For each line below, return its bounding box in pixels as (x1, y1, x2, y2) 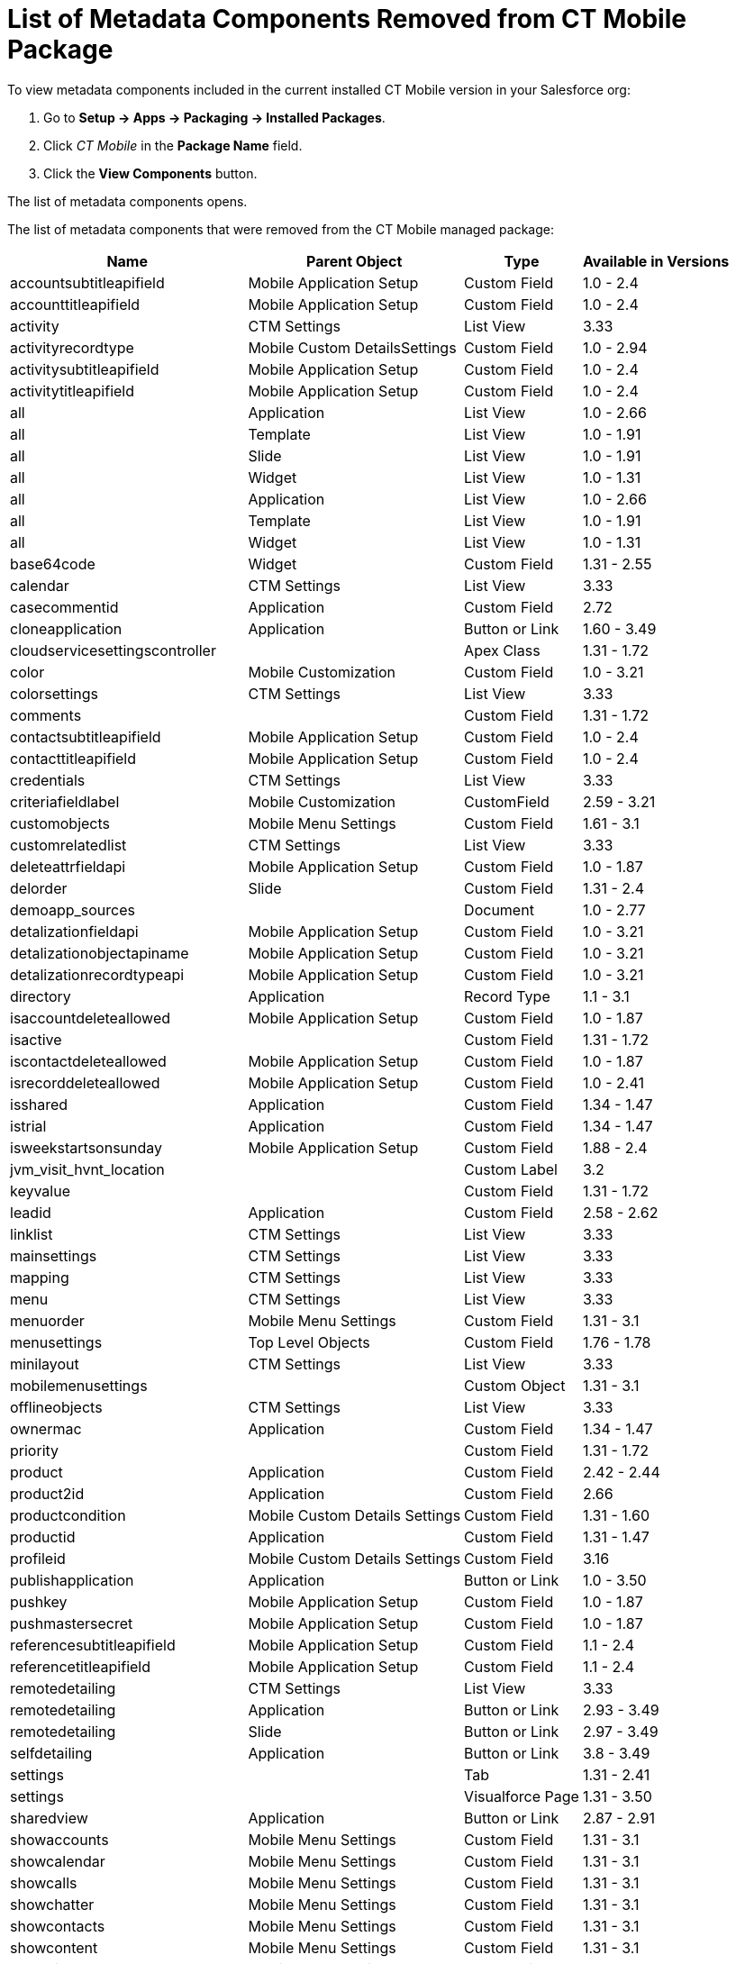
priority (10, 1441, 59, 1459)
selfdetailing (10, 1743, 93, 1762)
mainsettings (10, 1246, 97, 1265)
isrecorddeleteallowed (10, 1073, 160, 1092)
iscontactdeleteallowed (10, 1051, 167, 1070)
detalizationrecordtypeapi (10, 965, 185, 984)
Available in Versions (582, 251, 730, 270)
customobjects (10, 814, 110, 832)
